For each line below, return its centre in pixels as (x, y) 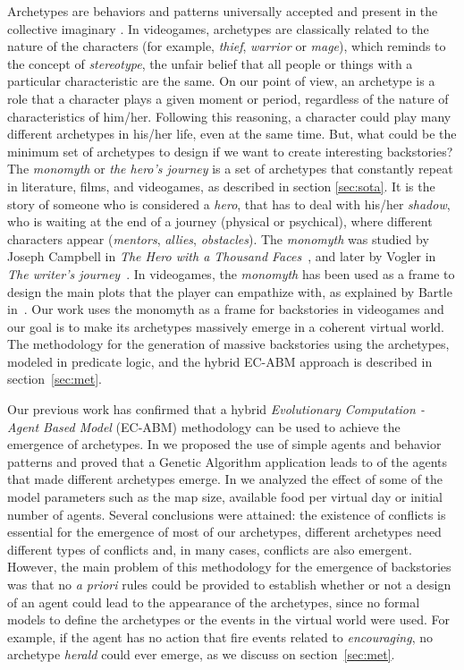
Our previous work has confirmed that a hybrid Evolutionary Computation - (216, 409)
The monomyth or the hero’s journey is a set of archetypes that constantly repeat (230, 169)
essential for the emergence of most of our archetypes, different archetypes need (224, 532)
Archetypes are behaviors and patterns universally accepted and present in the (223, 11)
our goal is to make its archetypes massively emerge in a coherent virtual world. (226, 326)
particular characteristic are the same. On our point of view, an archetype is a (221, 81)
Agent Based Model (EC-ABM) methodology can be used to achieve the (204, 426)
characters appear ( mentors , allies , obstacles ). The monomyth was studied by (218, 238)
